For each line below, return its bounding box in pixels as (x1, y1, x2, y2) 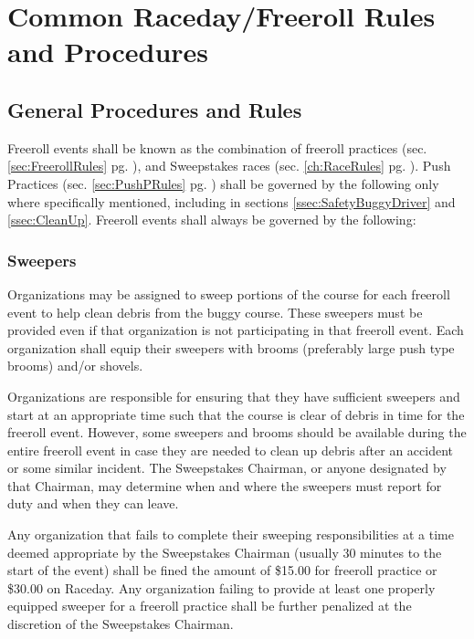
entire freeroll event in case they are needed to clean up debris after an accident (7, 440, 454, 459)
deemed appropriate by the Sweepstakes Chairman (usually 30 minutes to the (7, 542, 442, 561)
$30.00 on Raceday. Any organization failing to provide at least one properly (7, 578, 436, 597)
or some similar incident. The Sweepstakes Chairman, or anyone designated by (7, 458, 447, 477)
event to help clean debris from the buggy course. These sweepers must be (7, 302, 423, 321)
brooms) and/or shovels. (7, 356, 143, 375)
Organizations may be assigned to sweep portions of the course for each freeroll (7, 284, 450, 303)
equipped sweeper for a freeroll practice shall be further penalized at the (7, 596, 412, 615)
